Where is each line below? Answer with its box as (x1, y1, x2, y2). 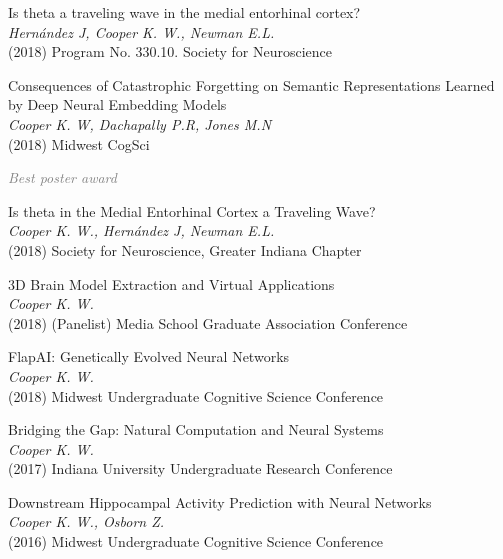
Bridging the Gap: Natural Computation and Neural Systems (8, 419, 384, 440)
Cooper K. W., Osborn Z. (8, 511, 165, 532)
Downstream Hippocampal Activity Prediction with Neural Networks (8, 491, 432, 512)
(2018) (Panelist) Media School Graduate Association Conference (8, 312, 408, 333)
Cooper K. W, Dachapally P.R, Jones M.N (8, 113, 272, 134)
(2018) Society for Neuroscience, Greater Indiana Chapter (8, 239, 362, 260)
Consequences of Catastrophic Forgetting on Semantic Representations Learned (8, 74, 495, 95)
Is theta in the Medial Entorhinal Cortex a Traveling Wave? (8, 200, 376, 221)
